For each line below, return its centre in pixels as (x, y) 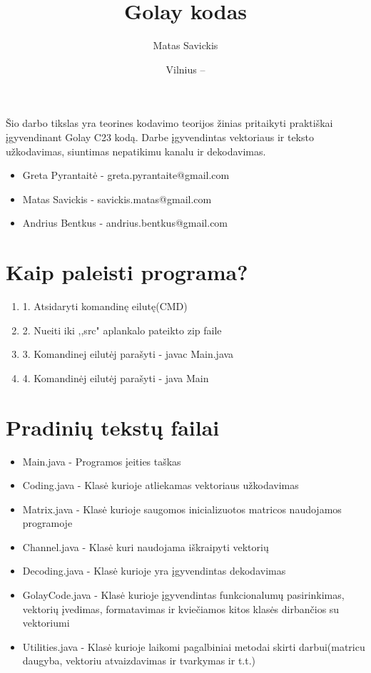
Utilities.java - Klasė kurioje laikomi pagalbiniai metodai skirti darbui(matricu (194, 646)
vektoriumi (46, 623)
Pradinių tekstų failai (113, 427)
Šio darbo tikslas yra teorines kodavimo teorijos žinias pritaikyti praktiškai (169, 123)
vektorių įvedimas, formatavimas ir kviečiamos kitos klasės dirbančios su (181, 608)
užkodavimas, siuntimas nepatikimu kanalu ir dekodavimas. (136, 151)
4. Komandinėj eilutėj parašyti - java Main (116, 377)
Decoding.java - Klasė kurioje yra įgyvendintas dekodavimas (154, 571)
